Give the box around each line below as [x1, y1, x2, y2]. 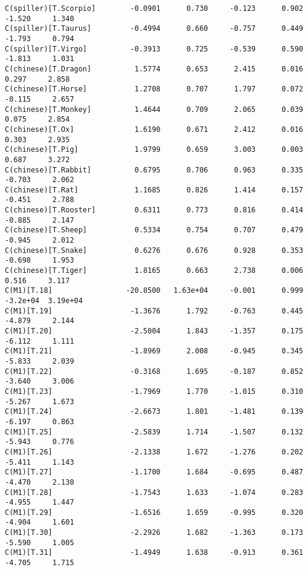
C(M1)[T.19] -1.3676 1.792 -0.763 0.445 [5, 306, 303, 315]
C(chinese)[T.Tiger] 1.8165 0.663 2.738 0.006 [5, 266, 303, 275]
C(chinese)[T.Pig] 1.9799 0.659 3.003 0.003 [5, 145, 303, 154]
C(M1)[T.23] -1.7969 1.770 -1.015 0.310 [5, 387, 303, 396]
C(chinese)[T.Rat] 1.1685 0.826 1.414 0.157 [5, 185, 303, 194]
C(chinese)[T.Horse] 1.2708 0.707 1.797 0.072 [5, 85, 303, 94]
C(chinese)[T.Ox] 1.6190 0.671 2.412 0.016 [5, 125, 303, 134]
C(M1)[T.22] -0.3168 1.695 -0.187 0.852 [5, 367, 303, 376]
